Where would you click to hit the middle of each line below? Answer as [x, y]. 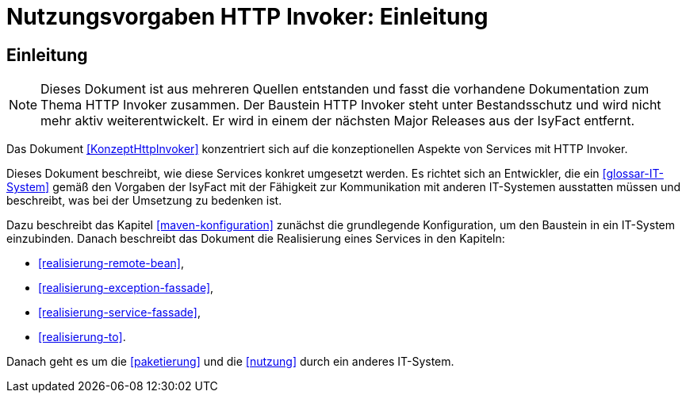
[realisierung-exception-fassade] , [126, 288]
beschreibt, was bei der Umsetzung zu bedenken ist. [144, 201]
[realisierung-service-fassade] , [119, 313]
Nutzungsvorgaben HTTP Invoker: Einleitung [247, 17]
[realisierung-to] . [82, 337]
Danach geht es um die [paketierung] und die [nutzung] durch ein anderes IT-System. [230, 362]
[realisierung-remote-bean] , [111, 263]
